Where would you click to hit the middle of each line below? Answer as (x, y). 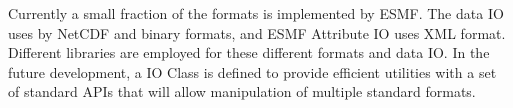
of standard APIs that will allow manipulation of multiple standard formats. (242, 91)
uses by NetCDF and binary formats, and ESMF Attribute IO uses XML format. (257, 32)
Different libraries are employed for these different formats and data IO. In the (249, 52)
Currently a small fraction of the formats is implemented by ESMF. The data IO (256, 13)
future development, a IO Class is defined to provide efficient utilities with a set (252, 71)
